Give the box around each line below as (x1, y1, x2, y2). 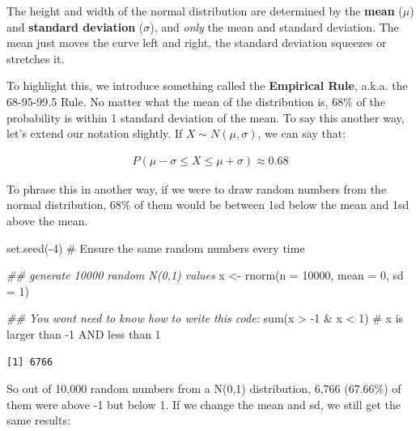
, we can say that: (257, 125, 346, 142)
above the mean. (6, 211, 88, 228)
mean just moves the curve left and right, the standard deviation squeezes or (6, 34, 387, 51)
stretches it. (6, 49, 65, 66)
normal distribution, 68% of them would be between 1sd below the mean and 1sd (6, 196, 409, 213)
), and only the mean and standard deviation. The (150, 18, 399, 35)
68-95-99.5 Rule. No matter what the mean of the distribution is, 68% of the (6, 92, 385, 109)
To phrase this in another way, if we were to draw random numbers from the (6, 180, 387, 197)
